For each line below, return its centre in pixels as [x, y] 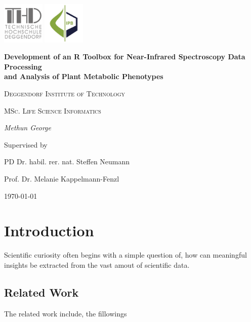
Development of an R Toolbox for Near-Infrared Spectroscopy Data [125, 57]
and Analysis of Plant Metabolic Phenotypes [84, 76]
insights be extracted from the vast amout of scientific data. [97, 264]
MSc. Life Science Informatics [53, 110]
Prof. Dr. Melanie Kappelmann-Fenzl [62, 178]
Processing [23, 66]
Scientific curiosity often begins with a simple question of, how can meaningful [126, 255]
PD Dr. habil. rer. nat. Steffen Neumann [67, 162]
